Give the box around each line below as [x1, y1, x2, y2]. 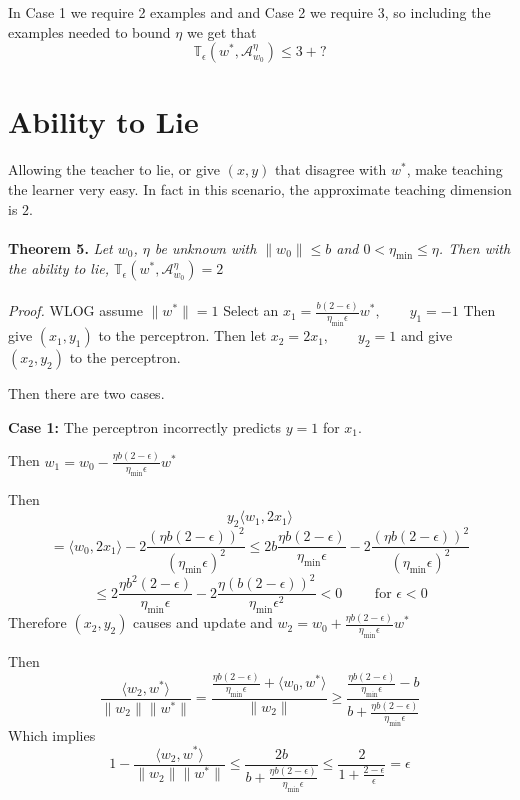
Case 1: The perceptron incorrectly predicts [8, 416, 282, 437]
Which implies [8, 724, 96, 745]
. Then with [438, 237, 511, 258]
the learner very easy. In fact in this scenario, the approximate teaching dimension [8, 178, 512, 199]
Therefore [8, 612, 67, 633]
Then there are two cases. [8, 383, 165, 404]
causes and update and [133, 612, 273, 633]
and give [400, 325, 453, 346]
